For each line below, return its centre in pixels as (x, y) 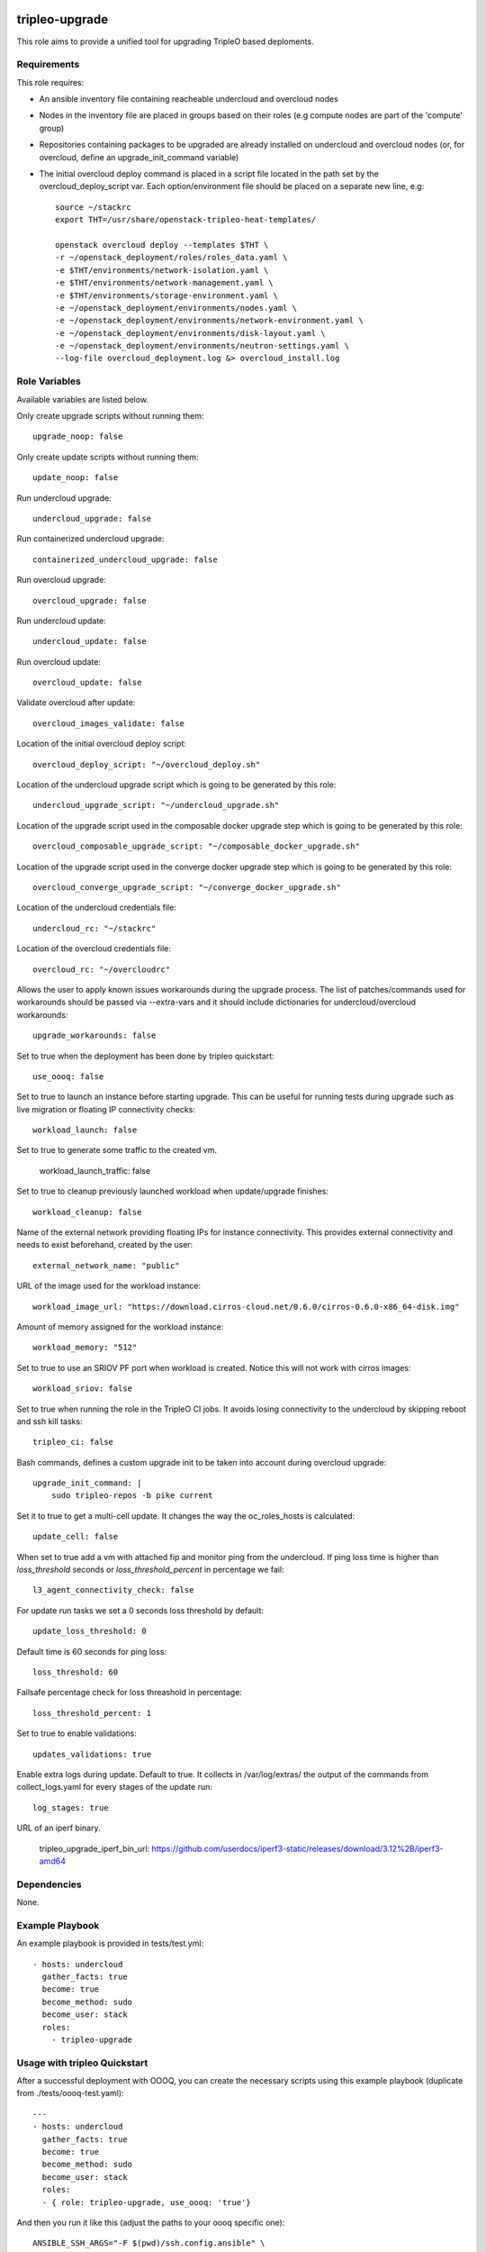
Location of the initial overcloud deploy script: (102, 744)
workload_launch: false (85, 1130)
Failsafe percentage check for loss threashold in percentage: (130, 1693)
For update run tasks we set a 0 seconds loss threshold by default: (140, 1610)
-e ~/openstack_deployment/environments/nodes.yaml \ (176, 308)
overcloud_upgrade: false (90, 600)
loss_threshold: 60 (76, 1672)
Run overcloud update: (58, 661)
